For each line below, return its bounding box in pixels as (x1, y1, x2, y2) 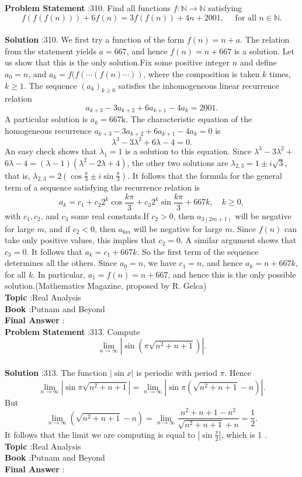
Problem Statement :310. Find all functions (5, 2, 171, 13)
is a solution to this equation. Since (125, 144, 252, 157)
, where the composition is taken (143, 67, 260, 79)
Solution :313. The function (5, 367, 107, 379)
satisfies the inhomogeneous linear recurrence (118, 79, 279, 91)
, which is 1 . (221, 428, 267, 440)
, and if (44, 222, 70, 234)
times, (269, 67, 291, 79)
